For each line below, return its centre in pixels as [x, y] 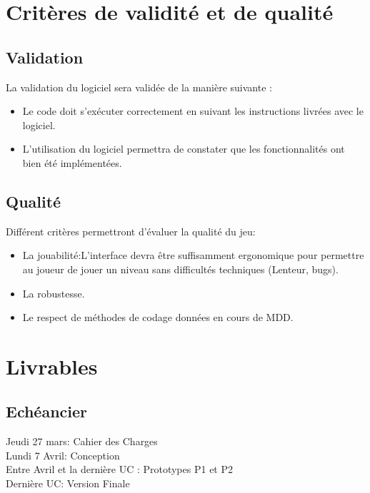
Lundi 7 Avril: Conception [63, 455]
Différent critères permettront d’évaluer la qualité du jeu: [131, 231]
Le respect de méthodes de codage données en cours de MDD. [158, 317]
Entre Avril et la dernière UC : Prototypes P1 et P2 [119, 469]
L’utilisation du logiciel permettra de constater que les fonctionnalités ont [184, 149]
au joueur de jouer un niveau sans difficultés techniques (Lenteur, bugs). [180, 269]
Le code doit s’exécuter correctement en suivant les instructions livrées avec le [193, 111]
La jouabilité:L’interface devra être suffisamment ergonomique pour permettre [193, 255]
